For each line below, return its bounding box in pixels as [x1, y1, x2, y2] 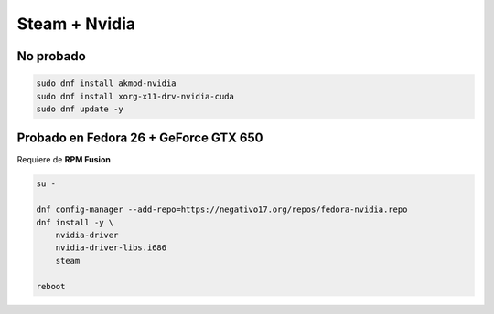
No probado [16, 48, 86, 64]
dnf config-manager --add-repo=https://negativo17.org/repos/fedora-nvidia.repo [36, 204, 408, 215]
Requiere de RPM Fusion [16, 154, 112, 165]
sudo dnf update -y [36, 103, 123, 114]
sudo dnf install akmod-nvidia [36, 78, 177, 89]
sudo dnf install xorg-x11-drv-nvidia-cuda [36, 91, 235, 101]
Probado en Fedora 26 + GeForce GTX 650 [16, 131, 263, 146]
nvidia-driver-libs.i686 [55, 243, 167, 253]
